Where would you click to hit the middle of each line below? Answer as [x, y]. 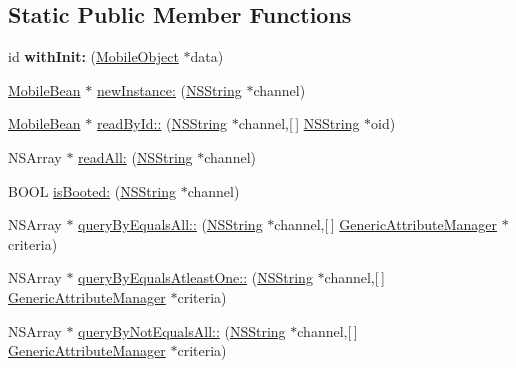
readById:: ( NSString [162, 123]
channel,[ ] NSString [299, 123]
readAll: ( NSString [135, 156]
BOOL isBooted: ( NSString [92, 190]
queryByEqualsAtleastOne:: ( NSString [195, 277]
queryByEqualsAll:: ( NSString [170, 224]
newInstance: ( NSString [169, 89]
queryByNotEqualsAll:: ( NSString [182, 330]
